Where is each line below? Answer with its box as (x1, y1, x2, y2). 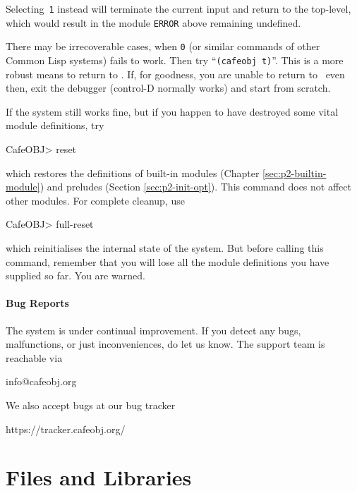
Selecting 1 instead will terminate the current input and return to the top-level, (6, 1, 351, 16)
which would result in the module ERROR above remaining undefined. (6, 15, 301, 30)
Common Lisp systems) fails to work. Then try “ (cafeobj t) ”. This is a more (6, 52, 344, 67)
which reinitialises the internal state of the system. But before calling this (6, 240, 324, 255)
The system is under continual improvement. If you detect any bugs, (6, 322, 301, 337)
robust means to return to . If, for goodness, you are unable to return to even (6, 66, 345, 81)
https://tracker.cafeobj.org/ (6, 421, 126, 436)
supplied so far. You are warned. (6, 268, 145, 283)
